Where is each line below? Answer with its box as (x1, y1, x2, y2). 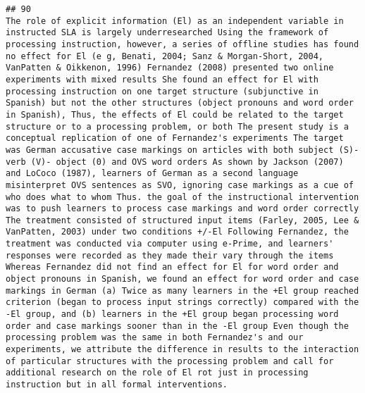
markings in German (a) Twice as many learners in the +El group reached (6, 285, 359, 296)
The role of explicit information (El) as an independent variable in (6, 15, 344, 26)
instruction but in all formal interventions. (6, 380, 228, 389)
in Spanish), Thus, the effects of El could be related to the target (6, 109, 344, 120)
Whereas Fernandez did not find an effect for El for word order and (6, 262, 339, 273)
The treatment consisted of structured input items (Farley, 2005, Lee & (6, 215, 359, 225)
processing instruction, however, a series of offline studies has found (6, 39, 359, 49)
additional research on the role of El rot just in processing (6, 368, 309, 378)
